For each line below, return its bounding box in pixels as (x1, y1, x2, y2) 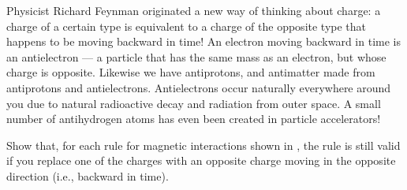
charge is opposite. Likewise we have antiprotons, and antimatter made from (6, 64, 375, 80)
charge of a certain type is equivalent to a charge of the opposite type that (6, 17, 367, 34)
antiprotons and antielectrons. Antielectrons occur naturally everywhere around (6, 79, 391, 95)
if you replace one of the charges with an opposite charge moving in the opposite (6, 152, 396, 169)
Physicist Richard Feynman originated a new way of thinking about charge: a (6, 2, 381, 18)
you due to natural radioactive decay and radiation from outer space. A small (6, 95, 381, 111)
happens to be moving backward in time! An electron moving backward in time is (6, 33, 401, 50)
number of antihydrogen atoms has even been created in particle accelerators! (6, 110, 381, 127)
